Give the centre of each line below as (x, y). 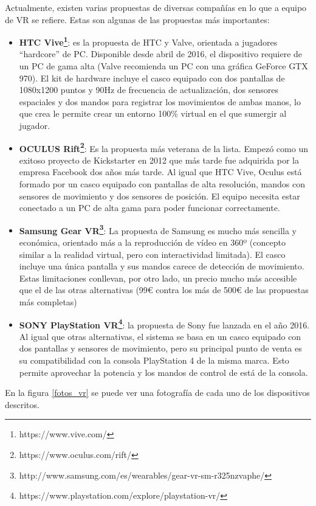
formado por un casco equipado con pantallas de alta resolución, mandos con (162, 184)
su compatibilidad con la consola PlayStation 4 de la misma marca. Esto (154, 360)
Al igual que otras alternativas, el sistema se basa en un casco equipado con (160, 336)
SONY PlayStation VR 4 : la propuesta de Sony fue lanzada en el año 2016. (164, 324)
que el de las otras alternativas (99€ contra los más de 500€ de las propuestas (164, 290)
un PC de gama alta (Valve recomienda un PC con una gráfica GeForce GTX (163, 66)
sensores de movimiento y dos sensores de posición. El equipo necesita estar (160, 196)
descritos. (22, 404)
